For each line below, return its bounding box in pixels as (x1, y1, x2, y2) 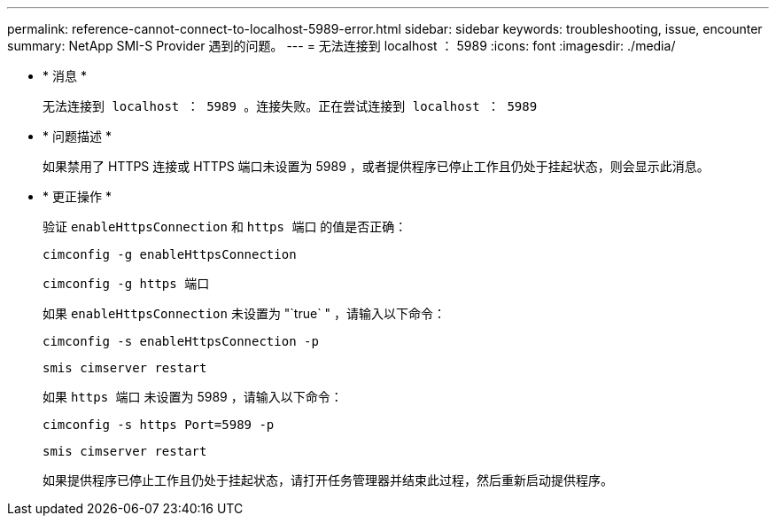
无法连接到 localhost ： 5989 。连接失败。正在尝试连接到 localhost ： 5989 (43, 99, 538, 113)
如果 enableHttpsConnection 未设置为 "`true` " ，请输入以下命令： (43, 306, 446, 321)
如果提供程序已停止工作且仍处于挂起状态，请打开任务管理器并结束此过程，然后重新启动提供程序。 (43, 472, 613, 488)
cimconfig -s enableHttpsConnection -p (43, 334, 319, 348)
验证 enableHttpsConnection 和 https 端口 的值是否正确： (43, 219, 407, 234)
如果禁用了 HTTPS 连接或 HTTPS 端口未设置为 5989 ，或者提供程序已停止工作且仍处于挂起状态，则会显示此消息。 (43, 159, 710, 174)
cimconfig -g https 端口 (43, 277, 210, 291)
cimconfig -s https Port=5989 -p (43, 418, 275, 432)
